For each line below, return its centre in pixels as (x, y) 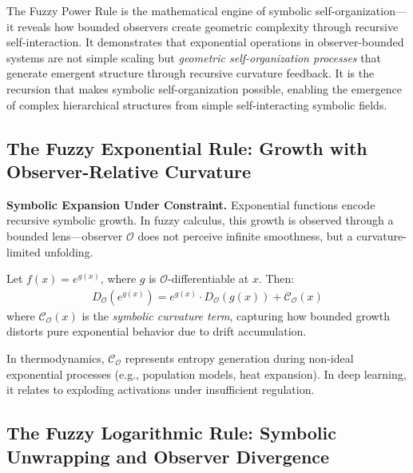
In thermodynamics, (56, 358)
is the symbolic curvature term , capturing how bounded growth (236, 315)
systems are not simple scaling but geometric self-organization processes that (194, 57)
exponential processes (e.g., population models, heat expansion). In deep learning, (206, 374)
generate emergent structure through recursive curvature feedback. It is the (191, 73)
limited (24, 251)
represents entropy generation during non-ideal (239, 358)
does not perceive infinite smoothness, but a (245, 235)
